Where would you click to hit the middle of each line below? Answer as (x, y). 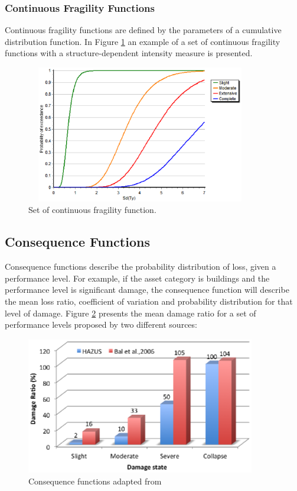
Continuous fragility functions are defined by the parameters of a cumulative (143, 30)
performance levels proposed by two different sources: (101, 324)
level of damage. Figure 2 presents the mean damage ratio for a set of (130, 313)
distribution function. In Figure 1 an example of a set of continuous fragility (143, 41)
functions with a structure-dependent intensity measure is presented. (129, 53)
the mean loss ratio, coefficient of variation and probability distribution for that (149, 301)
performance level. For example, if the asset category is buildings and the (137, 278)
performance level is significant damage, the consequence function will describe (147, 290)
